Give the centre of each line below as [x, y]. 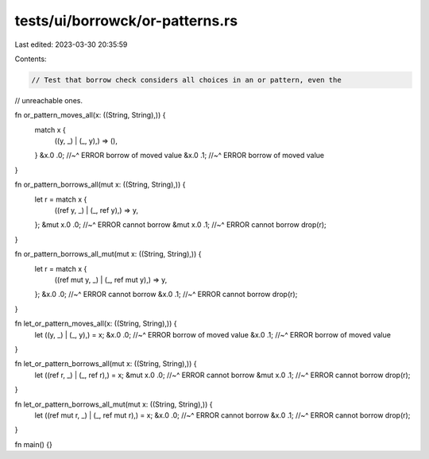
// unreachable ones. [49, 100]
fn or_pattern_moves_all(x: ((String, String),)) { [90, 115]
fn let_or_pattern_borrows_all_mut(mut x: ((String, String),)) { [114, 404]
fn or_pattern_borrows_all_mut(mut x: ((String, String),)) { [108, 254]
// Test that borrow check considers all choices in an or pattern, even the [186, 80]
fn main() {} [34, 444]
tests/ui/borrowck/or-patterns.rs [126, 21]
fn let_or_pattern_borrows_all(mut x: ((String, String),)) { [106, 364]
